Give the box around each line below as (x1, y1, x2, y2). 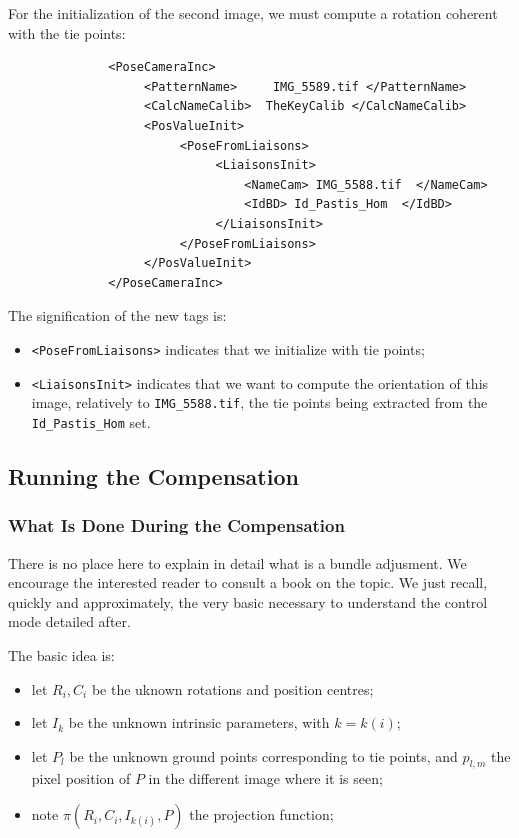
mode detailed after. (8, 611, 131, 632)
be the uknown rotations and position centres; (91, 678, 374, 699)
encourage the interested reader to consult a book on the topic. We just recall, (8, 572, 488, 593)
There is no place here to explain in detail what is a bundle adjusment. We (8, 552, 467, 573)
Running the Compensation (8, 460, 299, 491)
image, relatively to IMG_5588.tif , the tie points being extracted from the (31, 392, 488, 413)
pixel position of (31, 768, 131, 789)
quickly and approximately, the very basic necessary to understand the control (8, 591, 488, 612)
